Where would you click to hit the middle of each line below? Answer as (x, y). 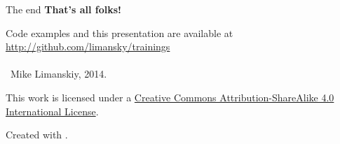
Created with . (37, 135)
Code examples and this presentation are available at (120, 33)
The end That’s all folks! (63, 9)
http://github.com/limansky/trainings (88, 46)
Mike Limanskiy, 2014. (59, 74)
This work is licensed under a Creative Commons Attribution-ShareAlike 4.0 (170, 97)
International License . (52, 111)
